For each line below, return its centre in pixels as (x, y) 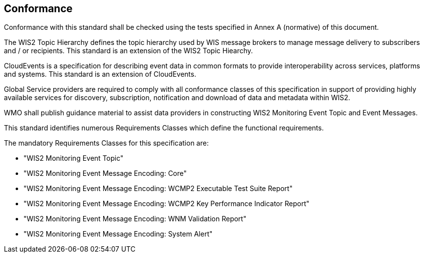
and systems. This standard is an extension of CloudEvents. (100, 74)
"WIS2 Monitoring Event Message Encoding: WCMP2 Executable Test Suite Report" (158, 189)
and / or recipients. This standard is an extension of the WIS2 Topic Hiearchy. (129, 51)
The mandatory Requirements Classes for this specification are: (106, 143)
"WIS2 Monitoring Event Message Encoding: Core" (105, 173)
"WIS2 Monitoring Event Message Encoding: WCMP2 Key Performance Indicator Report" (167, 204)
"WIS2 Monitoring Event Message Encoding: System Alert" (118, 234)
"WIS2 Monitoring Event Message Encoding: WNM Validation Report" (135, 219)
